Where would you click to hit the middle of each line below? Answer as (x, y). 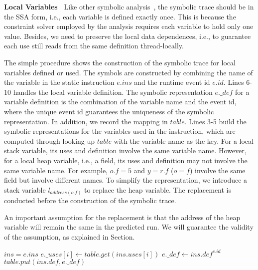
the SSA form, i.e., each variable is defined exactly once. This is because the (120, 16)
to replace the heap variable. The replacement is (158, 189)
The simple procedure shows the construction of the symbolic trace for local (120, 62)
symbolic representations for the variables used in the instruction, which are (120, 131)
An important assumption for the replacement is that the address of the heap (122, 217)
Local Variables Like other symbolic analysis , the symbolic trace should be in (129, 6)
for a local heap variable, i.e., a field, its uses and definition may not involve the (126, 160)
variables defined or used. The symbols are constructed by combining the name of (129, 72)
